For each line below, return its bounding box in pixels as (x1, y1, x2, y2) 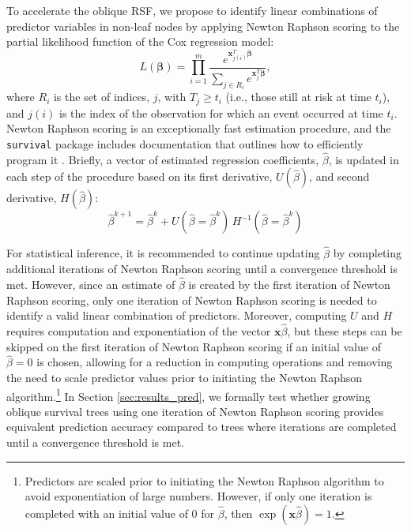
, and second (309, 168, 370, 185)
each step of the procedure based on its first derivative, (6, 168, 273, 185)
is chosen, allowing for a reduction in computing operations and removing (36, 354, 393, 370)
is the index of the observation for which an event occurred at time (58, 104, 383, 121)
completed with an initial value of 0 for (25, 504, 215, 521)
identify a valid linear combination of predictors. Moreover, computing (6, 307, 347, 324)
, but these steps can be (287, 322, 402, 339)
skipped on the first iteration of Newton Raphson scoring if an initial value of (6, 338, 381, 354)
